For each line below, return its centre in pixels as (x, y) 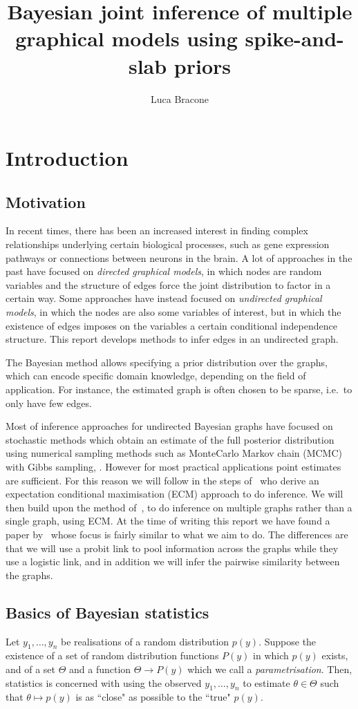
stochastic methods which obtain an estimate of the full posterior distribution (170, 439)
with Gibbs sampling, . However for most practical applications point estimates (173, 466)
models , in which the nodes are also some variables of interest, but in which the (173, 312)
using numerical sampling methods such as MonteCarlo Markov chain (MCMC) (174, 453)
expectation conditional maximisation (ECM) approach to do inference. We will (175, 494)
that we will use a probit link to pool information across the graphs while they (172, 548)
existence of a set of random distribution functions (112, 655)
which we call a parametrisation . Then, (270, 669)
